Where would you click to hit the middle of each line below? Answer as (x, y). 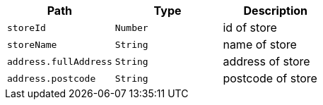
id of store (250, 27)
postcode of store (270, 78)
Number (131, 27)
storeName (32, 44)
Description (275, 11)
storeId (27, 27)
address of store (266, 61)
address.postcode (52, 78)
